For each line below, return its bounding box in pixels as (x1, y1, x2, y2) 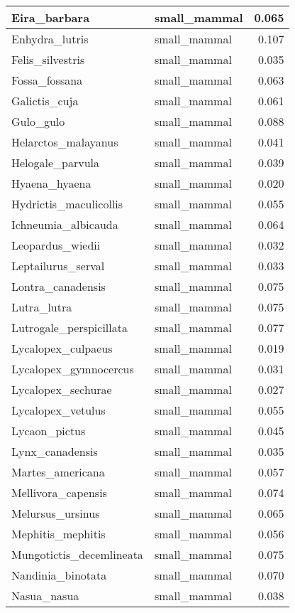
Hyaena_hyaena (11, 175, 91, 191)
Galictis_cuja (11, 92, 79, 109)
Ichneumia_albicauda (11, 216, 118, 233)
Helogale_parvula (11, 154, 100, 171)
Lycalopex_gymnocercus (11, 361, 134, 377)
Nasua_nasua (11, 587, 79, 604)
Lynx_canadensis (11, 443, 98, 459)
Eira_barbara (11, 9, 90, 26)
